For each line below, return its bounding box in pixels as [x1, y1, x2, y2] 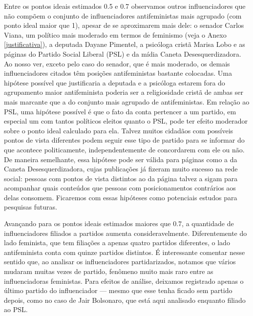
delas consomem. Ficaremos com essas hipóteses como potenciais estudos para [4, 192, 237, 202]
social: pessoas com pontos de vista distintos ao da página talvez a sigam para [4, 173, 238, 183]
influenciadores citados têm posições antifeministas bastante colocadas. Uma [4, 68, 232, 78]
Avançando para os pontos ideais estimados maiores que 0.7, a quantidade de [4, 218, 234, 229]
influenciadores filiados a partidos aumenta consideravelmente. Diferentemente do [4, 228, 247, 238]
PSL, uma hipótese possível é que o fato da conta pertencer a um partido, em [4, 106, 236, 116]
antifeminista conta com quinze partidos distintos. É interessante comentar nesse [4, 247, 245, 257]
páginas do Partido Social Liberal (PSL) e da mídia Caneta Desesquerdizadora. [4, 48, 241, 59]
